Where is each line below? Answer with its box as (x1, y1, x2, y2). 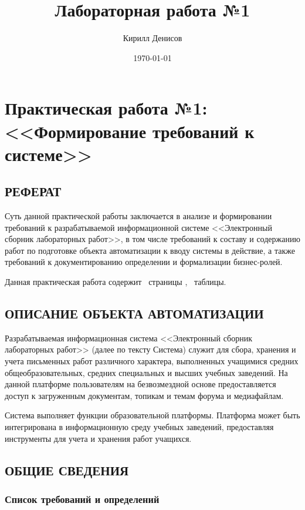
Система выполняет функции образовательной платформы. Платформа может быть (5, 409, 300, 421)
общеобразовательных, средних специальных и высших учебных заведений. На (5, 366, 288, 378)
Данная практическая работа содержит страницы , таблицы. (5, 276, 226, 288)
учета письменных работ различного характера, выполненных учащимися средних (5, 355, 299, 367)
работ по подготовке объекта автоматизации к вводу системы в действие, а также (5, 244, 295, 256)
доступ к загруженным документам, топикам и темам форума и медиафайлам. (5, 389, 284, 401)
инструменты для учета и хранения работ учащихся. (5, 432, 192, 444)
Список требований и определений (5, 491, 160, 506)
